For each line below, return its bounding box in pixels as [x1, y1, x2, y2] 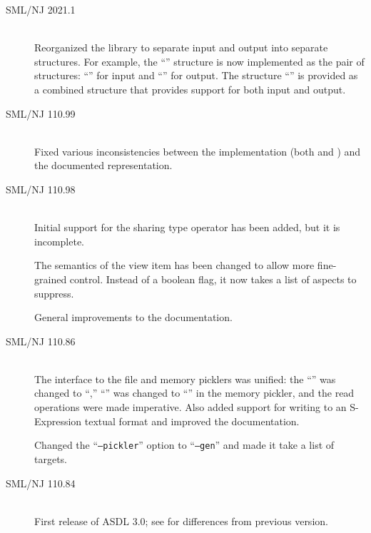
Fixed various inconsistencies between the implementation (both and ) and [34, 143, 361, 158]
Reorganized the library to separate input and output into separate [34, 40, 328, 55]
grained [34, 271, 67, 286]
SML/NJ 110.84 [6, 475, 76, 490]
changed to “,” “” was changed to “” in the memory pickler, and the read [34, 385, 355, 400]
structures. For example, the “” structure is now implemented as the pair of [34, 54, 365, 68]
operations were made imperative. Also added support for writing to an [34, 400, 347, 415]
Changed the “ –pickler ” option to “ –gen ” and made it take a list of [34, 437, 335, 452]
